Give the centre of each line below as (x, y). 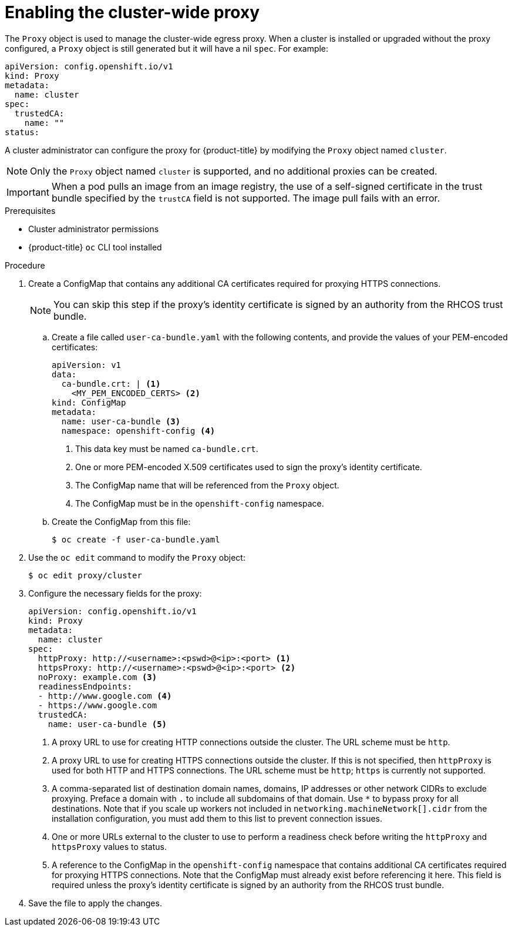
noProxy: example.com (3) (97, 677)
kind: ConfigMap (89, 402)
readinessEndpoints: (85, 686)
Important (28, 192)
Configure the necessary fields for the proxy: (115, 593)
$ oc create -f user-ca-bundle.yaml (136, 539)
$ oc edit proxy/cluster (85, 575)
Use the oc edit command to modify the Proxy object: (137, 557)
